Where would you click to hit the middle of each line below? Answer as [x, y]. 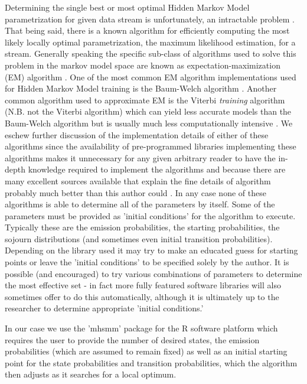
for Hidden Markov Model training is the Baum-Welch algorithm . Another [141, 88]
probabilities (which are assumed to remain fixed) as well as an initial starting [146, 351]
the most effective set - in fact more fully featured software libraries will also [143, 285]
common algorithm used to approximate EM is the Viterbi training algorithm [145, 100]
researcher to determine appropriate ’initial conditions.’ [104, 308]
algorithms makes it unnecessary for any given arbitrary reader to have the [140, 157]
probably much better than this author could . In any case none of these [135, 192]
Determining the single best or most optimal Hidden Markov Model [127, 7]
